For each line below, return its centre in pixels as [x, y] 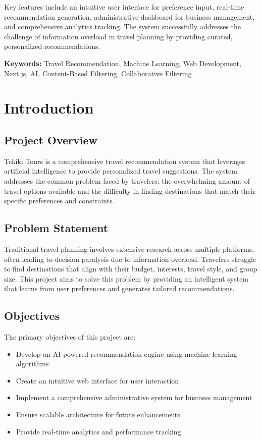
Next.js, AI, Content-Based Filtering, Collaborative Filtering [98, 73]
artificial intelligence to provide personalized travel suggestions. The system [121, 171]
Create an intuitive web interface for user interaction [97, 380]
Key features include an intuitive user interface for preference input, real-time [124, 7]
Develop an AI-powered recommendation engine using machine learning [126, 353]
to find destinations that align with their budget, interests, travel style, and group [131, 269]
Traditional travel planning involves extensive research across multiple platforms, [129, 249]
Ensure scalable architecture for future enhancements [98, 415]
